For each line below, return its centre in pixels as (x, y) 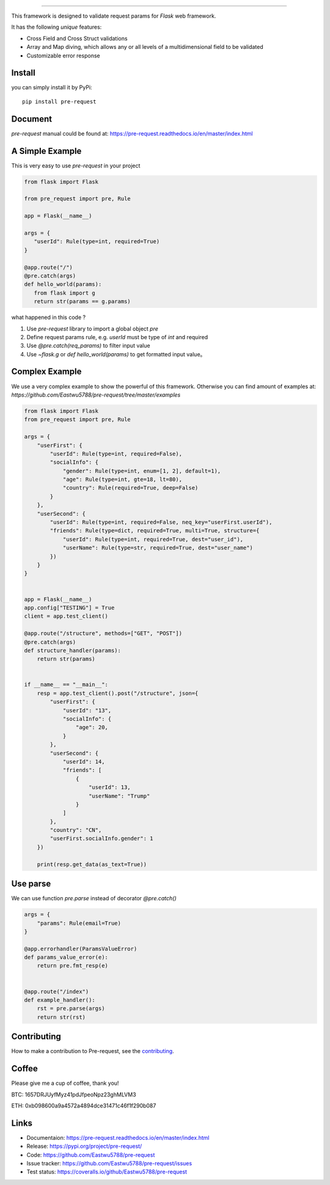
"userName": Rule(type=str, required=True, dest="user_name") (158, 548)
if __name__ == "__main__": (66, 685)
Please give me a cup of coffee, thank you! (65, 1083)
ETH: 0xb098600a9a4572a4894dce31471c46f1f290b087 (84, 1106)
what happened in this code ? (48, 317)
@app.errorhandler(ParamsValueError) (81, 948)
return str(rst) (61, 1017)
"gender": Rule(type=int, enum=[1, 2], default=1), (142, 471)
